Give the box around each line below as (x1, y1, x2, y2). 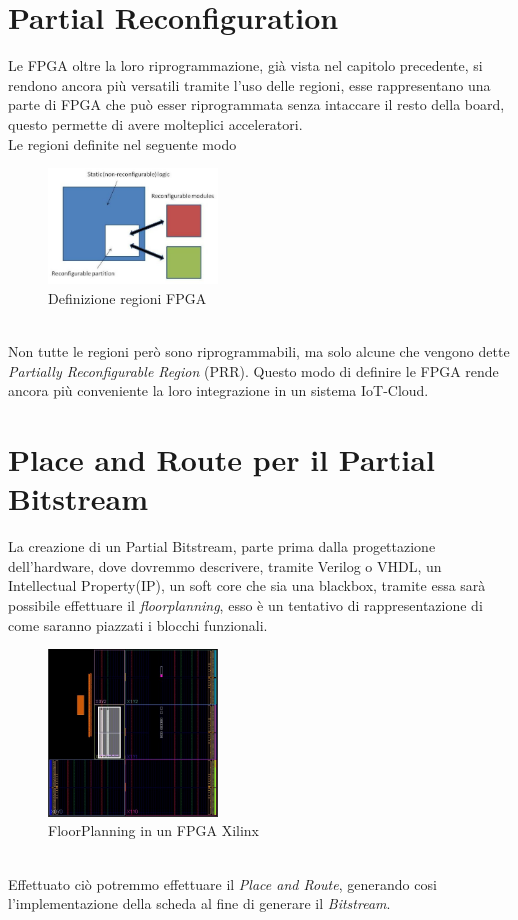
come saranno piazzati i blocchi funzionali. (8, 614, 268, 635)
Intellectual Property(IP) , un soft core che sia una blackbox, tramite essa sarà (8, 575, 486, 596)
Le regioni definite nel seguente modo (8, 133, 237, 154)
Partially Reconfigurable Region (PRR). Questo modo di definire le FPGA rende (8, 360, 499, 381)
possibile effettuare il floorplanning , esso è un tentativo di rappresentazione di (8, 595, 483, 616)
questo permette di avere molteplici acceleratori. (8, 113, 303, 134)
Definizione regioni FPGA (48, 287, 207, 308)
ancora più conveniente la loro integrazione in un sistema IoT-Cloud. (8, 380, 429, 401)
